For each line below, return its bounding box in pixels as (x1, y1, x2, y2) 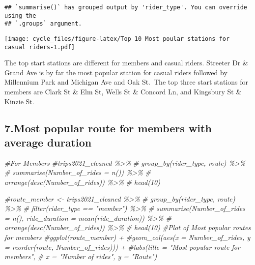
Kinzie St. (4, 96, 34, 106)
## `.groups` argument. (4, 20, 82, 28)
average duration (4, 135, 92, 150)
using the (4, 12, 36, 19)
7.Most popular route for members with (4, 120, 212, 135)
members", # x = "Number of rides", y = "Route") (4, 251, 157, 262)
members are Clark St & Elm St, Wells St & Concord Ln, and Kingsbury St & (4, 87, 242, 97)
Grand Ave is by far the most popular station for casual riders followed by (4, 67, 227, 77)
